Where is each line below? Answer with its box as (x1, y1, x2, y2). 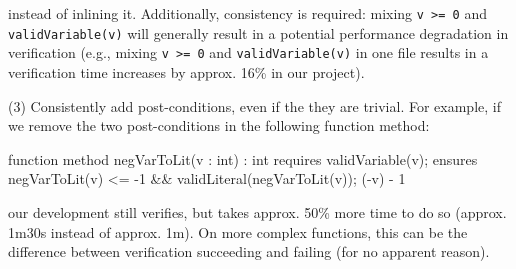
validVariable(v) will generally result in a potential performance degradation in (8, 22, 509, 43)
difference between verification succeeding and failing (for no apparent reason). (8, 241, 490, 262)
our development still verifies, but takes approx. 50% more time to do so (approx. (8, 201, 507, 222)
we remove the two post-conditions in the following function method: (8, 115, 430, 136)
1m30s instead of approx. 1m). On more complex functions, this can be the (8, 221, 468, 242)
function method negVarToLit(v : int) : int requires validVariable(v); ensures (8, 148, 478, 169)
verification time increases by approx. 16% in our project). (8, 61, 365, 82)
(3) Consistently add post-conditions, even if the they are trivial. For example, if (8, 95, 501, 116)
